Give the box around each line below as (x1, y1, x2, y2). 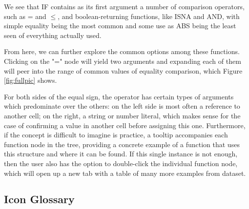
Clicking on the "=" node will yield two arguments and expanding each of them (4, 56, 241, 66)
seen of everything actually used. (4, 30, 102, 40)
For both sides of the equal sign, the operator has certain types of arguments (4, 91, 234, 101)
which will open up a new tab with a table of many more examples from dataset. (4, 168, 246, 178)
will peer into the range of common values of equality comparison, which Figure (4, 65, 243, 76)
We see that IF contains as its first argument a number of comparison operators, (4, 1, 245, 11)
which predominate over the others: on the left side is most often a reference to (4, 101, 240, 111)
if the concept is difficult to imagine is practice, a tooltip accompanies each (4, 130, 228, 140)
